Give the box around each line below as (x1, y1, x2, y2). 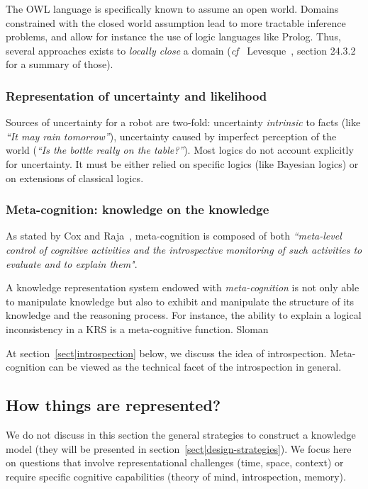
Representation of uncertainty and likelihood (6, 86, 267, 104)
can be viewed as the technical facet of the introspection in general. (48, 359, 342, 374)
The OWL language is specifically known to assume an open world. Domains (6, 1, 339, 16)
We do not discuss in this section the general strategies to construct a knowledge (6, 427, 356, 442)
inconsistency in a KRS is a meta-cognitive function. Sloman (6, 321, 269, 336)
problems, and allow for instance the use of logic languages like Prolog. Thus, (6, 29, 341, 44)
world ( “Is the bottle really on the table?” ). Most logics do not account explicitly (6, 142, 354, 157)
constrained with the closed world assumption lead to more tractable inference (6, 15, 346, 30)
